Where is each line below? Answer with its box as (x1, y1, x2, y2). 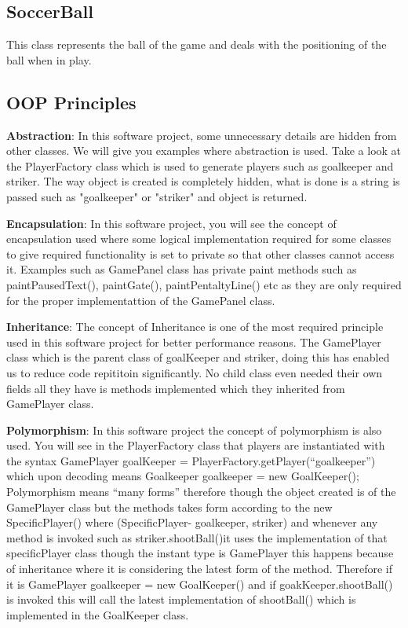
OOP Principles (6, 90, 137, 114)
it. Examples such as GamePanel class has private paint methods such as (6, 261, 357, 277)
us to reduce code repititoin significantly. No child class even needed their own (6, 364, 383, 380)
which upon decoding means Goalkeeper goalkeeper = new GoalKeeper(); (6, 468, 359, 484)
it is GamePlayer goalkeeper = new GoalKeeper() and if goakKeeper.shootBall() (6, 575, 393, 592)
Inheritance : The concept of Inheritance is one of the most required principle (6, 318, 384, 335)
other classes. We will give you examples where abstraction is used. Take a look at (6, 142, 402, 159)
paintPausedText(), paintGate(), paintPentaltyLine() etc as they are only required (6, 276, 402, 292)
